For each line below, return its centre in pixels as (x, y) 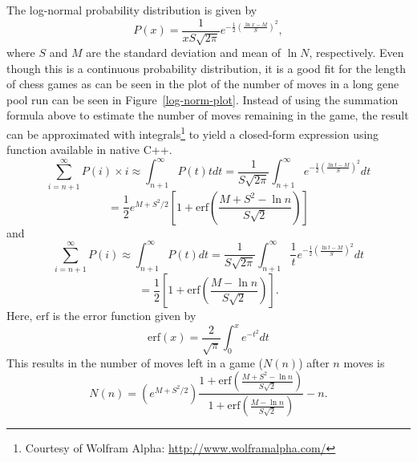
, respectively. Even (356, 53)
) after (314, 362)
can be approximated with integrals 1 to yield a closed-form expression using (193, 133)
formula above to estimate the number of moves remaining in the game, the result (208, 115)
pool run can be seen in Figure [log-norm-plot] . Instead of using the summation (202, 99)
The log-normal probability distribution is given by (132, 10)
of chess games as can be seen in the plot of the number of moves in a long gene (203, 84)
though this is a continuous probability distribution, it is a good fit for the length (206, 68)
